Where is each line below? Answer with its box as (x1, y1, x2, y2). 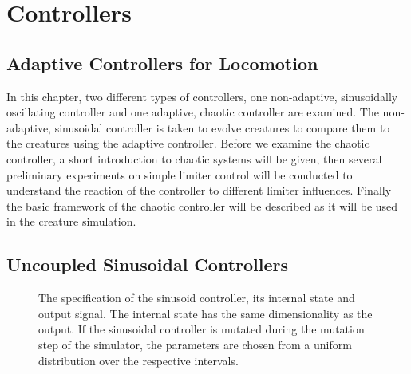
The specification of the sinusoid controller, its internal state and (38, 289, 355, 306)
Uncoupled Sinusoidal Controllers (6, 252, 289, 277)
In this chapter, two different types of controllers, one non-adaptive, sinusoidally (6, 88, 398, 104)
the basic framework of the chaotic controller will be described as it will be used (6, 197, 398, 214)
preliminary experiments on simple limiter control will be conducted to (6, 166, 353, 183)
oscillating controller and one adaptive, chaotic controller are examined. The (6, 104, 379, 120)
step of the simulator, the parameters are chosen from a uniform (38, 336, 352, 352)
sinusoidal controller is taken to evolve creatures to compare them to (54, 119, 390, 136)
